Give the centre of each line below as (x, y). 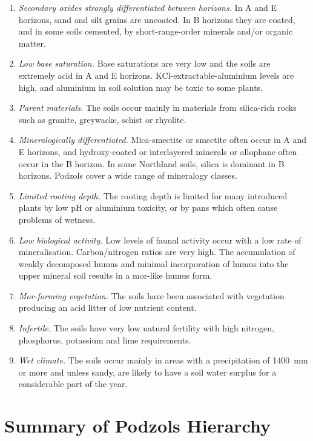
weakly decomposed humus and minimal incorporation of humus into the (153, 263)
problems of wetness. (57, 219)
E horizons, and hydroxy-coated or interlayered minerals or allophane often (158, 151)
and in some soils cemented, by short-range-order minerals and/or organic (155, 31)
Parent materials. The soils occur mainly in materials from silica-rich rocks (157, 108)
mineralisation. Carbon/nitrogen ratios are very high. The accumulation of (157, 252)
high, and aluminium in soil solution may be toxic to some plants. (141, 87)
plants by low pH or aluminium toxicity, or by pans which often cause (148, 207)
